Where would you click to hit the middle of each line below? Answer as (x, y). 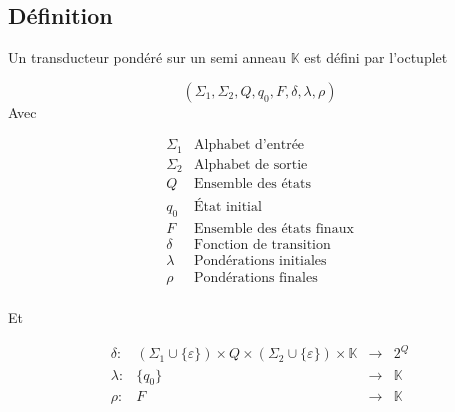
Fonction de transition (262, 245)
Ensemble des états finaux (273, 229)
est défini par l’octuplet (376, 57)
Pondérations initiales (260, 261)
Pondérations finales (255, 278)
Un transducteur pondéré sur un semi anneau (147, 57)
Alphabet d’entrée (249, 145)
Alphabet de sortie (250, 164)
